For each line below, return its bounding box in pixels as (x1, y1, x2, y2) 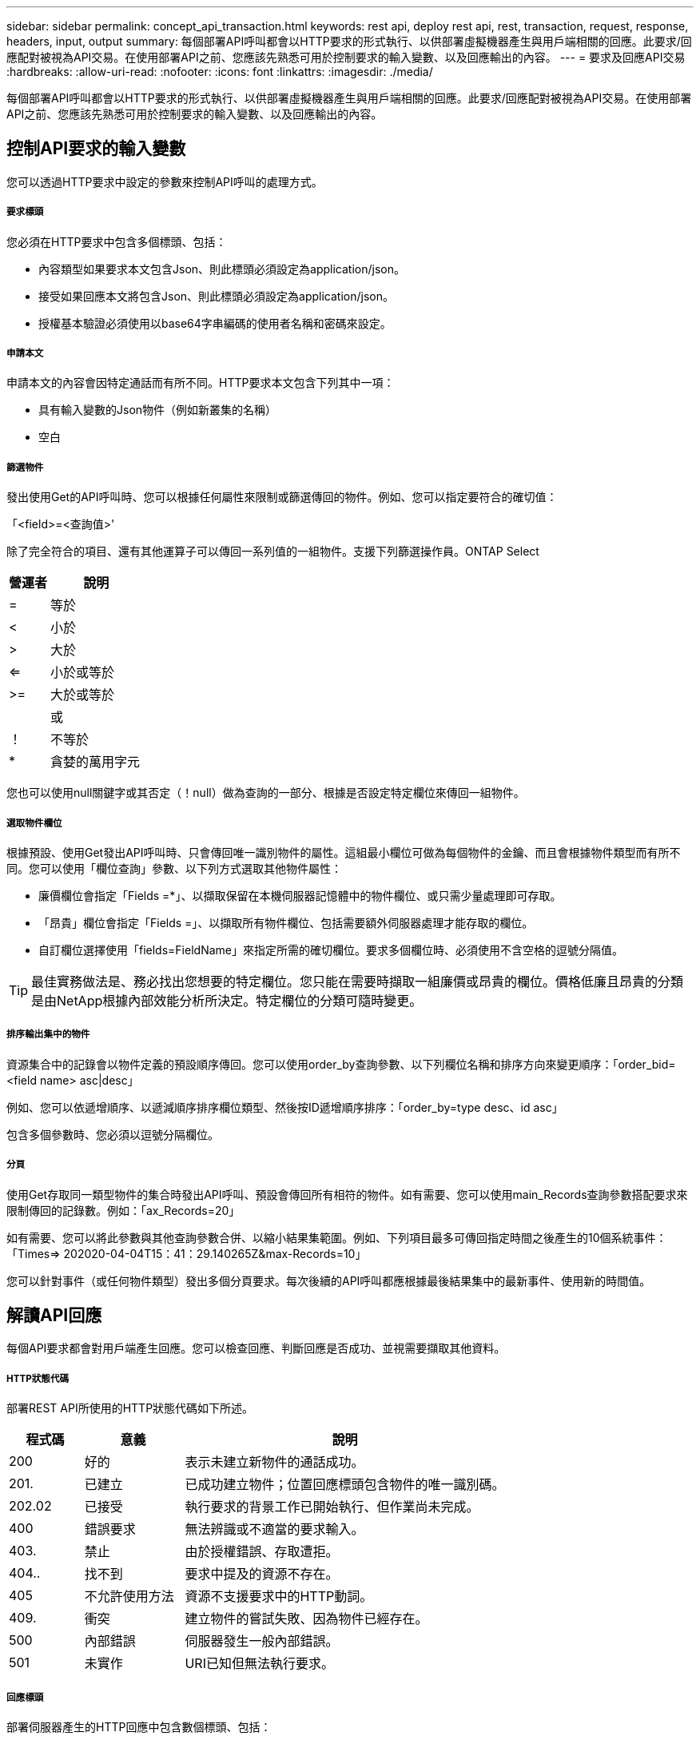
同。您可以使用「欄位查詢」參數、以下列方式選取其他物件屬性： (6, 861, 342, 875)
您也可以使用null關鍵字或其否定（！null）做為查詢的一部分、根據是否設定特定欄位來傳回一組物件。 (6, 786, 525, 800)
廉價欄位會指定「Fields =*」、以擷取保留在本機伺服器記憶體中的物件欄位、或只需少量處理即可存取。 (38, 888, 562, 902)
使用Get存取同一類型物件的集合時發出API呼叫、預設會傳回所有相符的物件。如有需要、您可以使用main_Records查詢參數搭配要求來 (6, 1187, 688, 1201)
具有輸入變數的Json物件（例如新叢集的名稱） (38, 403, 277, 417)
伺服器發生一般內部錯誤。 (185, 1633, 339, 1650)
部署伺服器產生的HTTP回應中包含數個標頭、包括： (6, 1719, 272, 1734)
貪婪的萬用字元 (50, 754, 141, 770)
